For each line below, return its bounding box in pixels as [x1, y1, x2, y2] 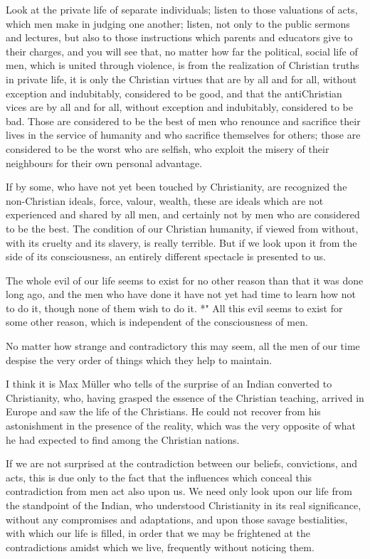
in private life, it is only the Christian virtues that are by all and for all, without [6, 71, 357, 86]
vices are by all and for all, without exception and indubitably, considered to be [6, 100, 353, 115]
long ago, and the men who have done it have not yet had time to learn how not [6, 287, 356, 302]
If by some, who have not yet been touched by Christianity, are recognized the [6, 179, 347, 194]
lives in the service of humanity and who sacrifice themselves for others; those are [6, 127, 361, 142]
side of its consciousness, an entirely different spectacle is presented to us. [6, 249, 326, 264]
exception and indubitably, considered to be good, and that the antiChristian [6, 85, 342, 100]
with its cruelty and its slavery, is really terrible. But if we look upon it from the [6, 235, 357, 250]
